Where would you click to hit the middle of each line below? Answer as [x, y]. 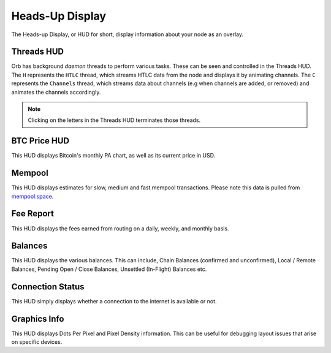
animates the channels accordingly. [56, 92]
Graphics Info [38, 319]
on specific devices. [37, 342]
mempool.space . [32, 196]
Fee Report [33, 214]
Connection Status [48, 287]
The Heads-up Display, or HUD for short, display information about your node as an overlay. [127, 34]
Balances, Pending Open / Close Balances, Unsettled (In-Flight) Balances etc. [109, 269]
